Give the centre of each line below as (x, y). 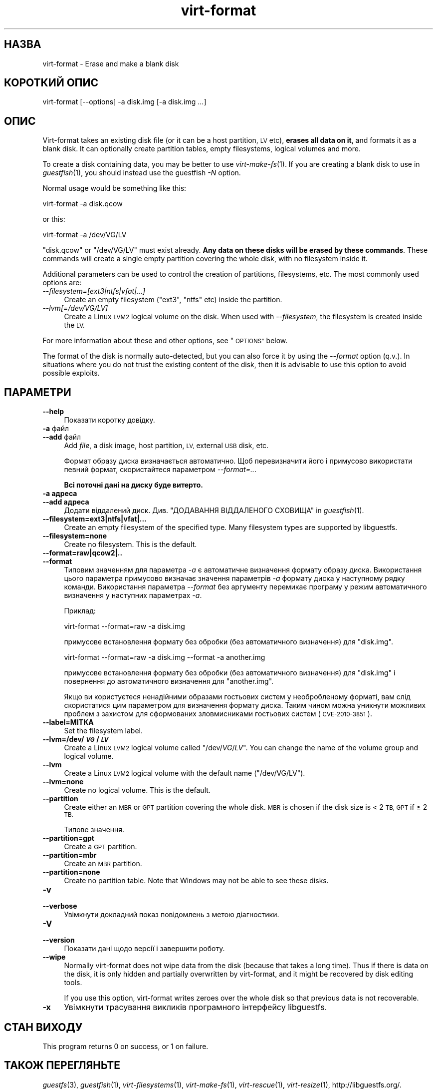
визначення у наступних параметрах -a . (133, 595)
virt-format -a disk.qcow (83, 204)
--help (53, 412)
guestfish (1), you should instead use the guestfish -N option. (142, 173)
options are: (62, 283)
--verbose (60, 906)
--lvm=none (63, 782)
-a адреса (60, 494)
